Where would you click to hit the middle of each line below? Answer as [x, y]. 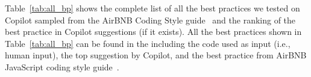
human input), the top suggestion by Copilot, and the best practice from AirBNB [156, 55]
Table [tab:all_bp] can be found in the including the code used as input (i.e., [148, 43]
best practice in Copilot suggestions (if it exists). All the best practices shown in [153, 32]
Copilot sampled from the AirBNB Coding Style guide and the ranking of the [150, 20]
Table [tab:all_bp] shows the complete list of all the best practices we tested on [152, 8]
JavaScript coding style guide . [62, 66]
